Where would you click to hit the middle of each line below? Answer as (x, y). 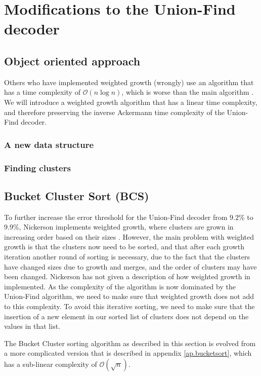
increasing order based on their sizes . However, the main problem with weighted (129, 236)
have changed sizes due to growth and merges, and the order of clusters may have (130, 266)
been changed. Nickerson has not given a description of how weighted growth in (127, 276)
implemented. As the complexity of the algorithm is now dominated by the (120, 286)
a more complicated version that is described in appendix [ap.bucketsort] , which (128, 353)
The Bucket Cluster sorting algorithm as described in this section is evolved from (130, 343)
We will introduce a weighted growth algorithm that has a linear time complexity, (131, 102)
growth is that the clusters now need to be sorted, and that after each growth (124, 247)
